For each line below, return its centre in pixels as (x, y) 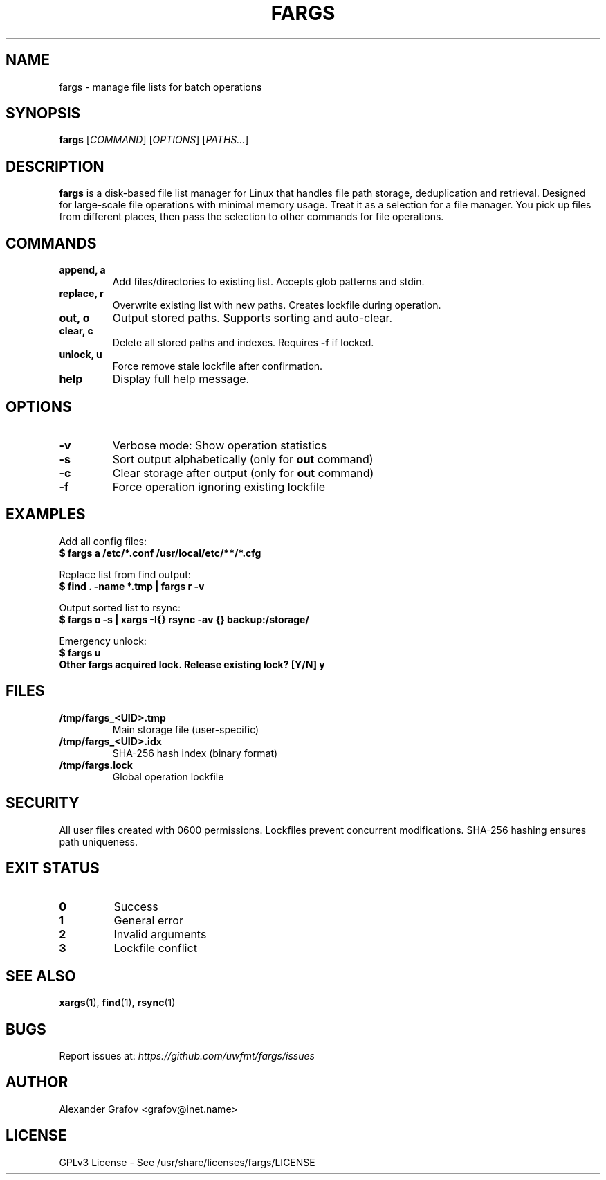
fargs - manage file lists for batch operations (160, 87)
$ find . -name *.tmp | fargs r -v (132, 586)
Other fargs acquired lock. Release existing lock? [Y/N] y (192, 664)
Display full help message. (181, 379)
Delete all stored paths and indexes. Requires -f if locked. (243, 343)
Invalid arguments (160, 935)
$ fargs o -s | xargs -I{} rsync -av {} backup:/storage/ (184, 619)
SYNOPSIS (43, 114)
